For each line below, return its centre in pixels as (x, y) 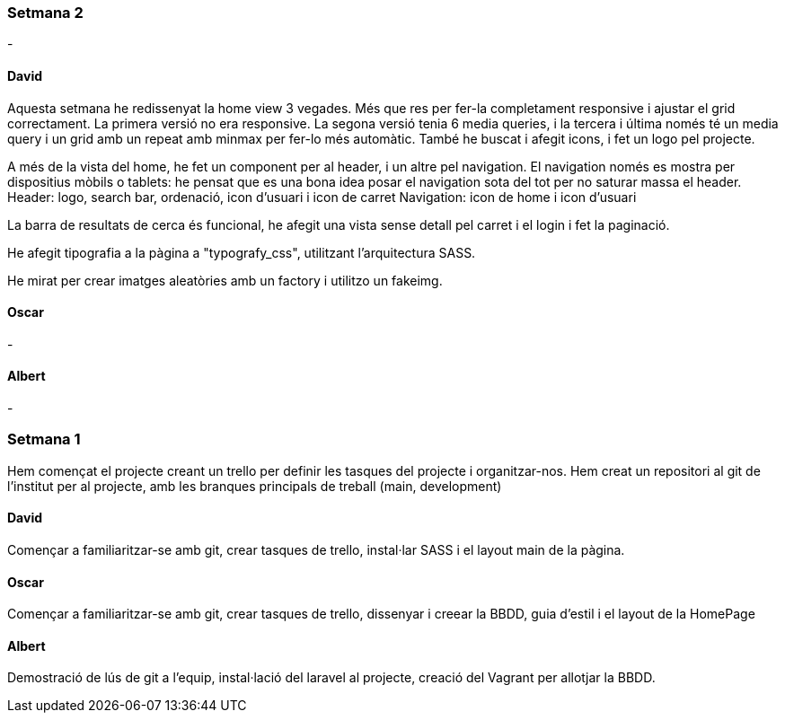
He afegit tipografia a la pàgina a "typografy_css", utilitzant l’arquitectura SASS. (242, 252)
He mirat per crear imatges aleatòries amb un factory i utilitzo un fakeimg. (225, 280)
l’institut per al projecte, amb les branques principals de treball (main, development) (255, 486)
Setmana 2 (45, 13)
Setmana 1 (44, 439)
